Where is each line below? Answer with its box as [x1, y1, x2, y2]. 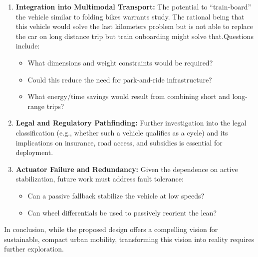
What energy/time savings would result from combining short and [27, 91, 230, 101]
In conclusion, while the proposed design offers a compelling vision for [4, 224, 218, 234]
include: [15, 40, 40, 51]
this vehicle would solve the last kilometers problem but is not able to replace [15, 21, 253, 31]
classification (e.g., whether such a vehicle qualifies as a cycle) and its [15, 127, 228, 137]
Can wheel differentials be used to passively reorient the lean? [27, 207, 217, 217]
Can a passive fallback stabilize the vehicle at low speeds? [27, 190, 205, 200]
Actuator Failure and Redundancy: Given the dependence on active [15, 163, 238, 174]
